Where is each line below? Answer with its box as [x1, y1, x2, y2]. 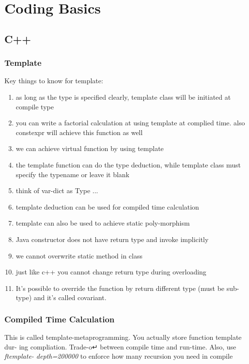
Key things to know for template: [4, 76, 103, 86]
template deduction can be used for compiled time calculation [16, 201, 199, 212]
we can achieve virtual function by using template [16, 143, 164, 153]
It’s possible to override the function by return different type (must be [16, 283, 225, 293]
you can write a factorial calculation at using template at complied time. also [16, 118, 245, 128]
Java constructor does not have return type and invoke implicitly [16, 234, 209, 244]
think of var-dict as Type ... [16, 185, 98, 196]
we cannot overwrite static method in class [16, 250, 143, 260]
